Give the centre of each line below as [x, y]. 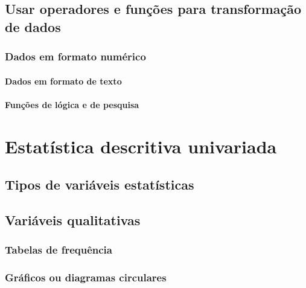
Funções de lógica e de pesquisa [72, 104]
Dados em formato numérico [75, 56]
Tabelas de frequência [59, 250]
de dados [33, 26]
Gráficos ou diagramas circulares [86, 277]
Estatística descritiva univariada [141, 146]
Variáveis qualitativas [73, 219]
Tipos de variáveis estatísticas [100, 184]
